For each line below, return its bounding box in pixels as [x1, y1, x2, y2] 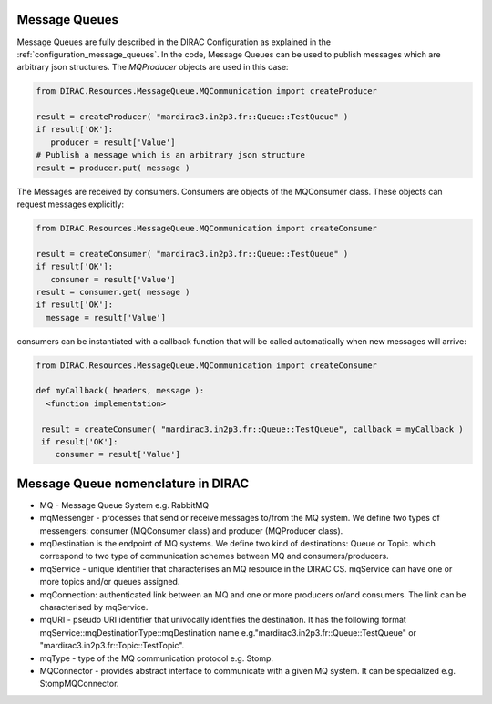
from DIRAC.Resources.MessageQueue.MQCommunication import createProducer [36, 87, 378, 97]
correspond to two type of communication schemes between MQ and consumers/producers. [39, 551, 389, 562]
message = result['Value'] [46, 312, 167, 322]
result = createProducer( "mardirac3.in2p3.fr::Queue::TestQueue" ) [36, 112, 349, 122]
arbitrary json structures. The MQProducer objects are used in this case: [16, 62, 289, 73]
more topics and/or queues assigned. [39, 576, 180, 587]
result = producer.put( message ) [36, 162, 190, 173]
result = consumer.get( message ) [36, 287, 190, 297]
